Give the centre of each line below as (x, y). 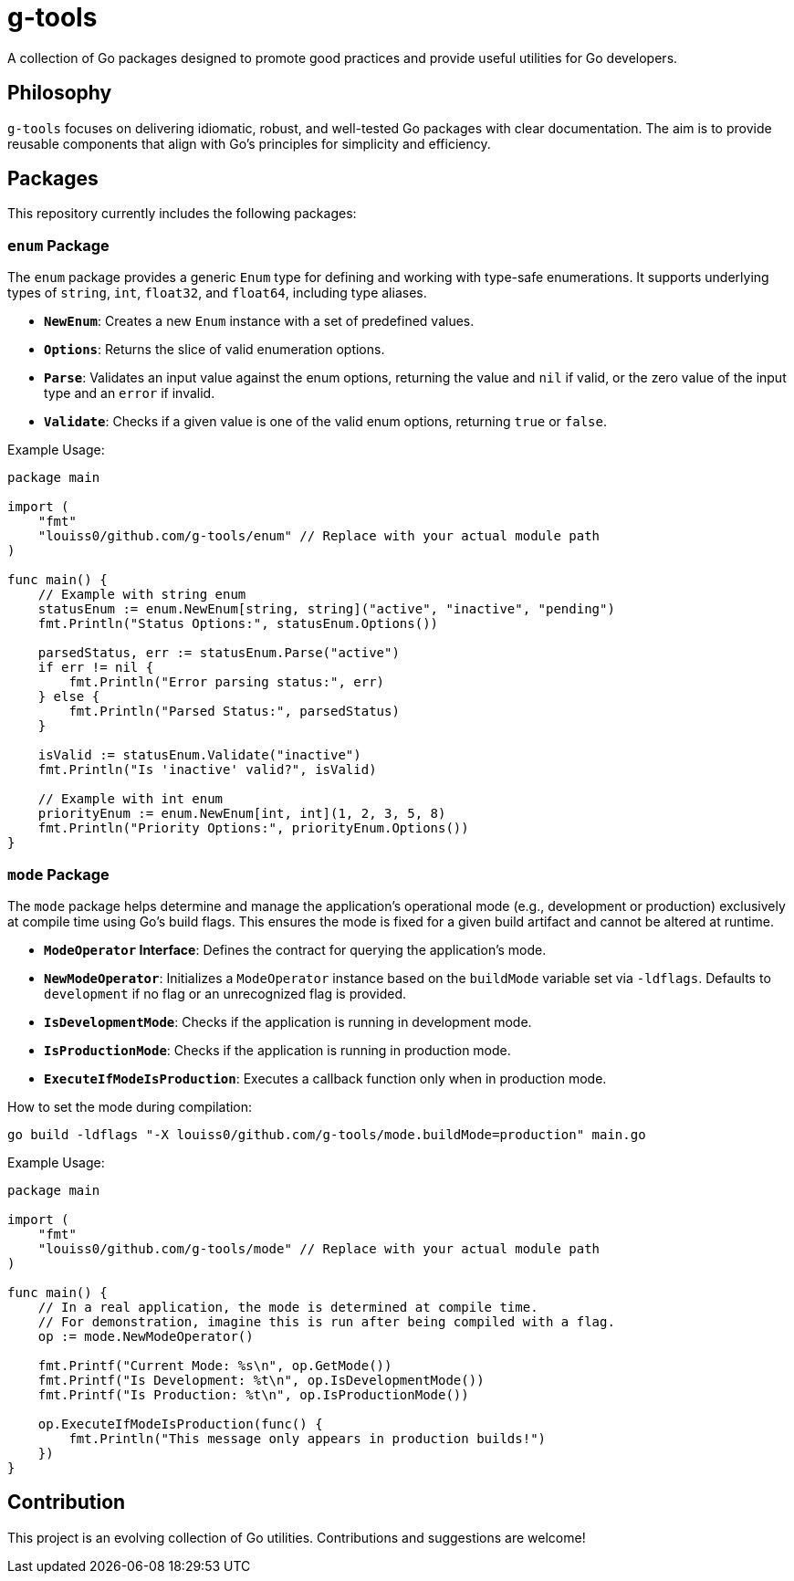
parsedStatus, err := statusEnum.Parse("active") (219, 653)
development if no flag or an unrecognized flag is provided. (225, 993)
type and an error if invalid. (130, 393)
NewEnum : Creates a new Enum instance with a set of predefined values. (259, 321)
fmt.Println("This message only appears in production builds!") (308, 1438)
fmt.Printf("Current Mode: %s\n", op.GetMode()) (215, 1365)
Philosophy (60, 93)
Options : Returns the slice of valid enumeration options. (214, 350)
